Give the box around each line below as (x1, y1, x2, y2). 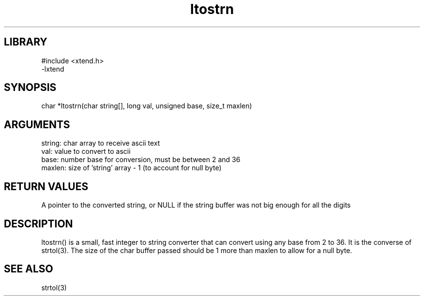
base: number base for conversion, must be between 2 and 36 (41, 155, 241, 164)
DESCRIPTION (4, 217, 73, 230)
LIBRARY (4, 36, 47, 48)
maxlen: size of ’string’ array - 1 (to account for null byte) (41, 164, 222, 172)
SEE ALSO (4, 263, 53, 275)
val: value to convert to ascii (41, 147, 131, 156)
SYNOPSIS (4, 81, 57, 94)
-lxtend (41, 64, 64, 73)
